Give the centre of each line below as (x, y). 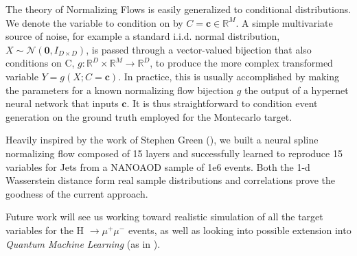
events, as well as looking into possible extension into (240, 230)
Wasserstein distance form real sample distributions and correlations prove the (171, 180)
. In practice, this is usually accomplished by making (229, 76)
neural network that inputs (62, 103)
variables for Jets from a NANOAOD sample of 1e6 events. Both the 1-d (158, 166)
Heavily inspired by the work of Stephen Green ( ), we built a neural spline (162, 140)
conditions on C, (40, 63)
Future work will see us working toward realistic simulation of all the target (164, 217)
